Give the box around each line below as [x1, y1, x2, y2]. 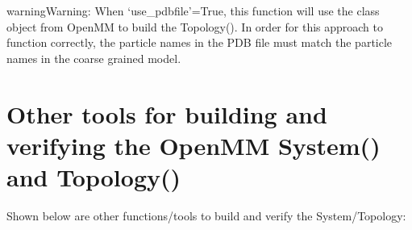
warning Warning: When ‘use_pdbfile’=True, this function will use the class [6, 2, 380, 19]
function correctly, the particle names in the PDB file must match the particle [6, 34, 393, 51]
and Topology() [6, 160, 181, 193]
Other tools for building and [6, 97, 327, 130]
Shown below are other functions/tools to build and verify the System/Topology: [6, 207, 406, 224]
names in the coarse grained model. [6, 49, 181, 66]
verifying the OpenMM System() [6, 128, 381, 161]
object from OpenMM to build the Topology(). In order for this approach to [6, 18, 384, 35]
